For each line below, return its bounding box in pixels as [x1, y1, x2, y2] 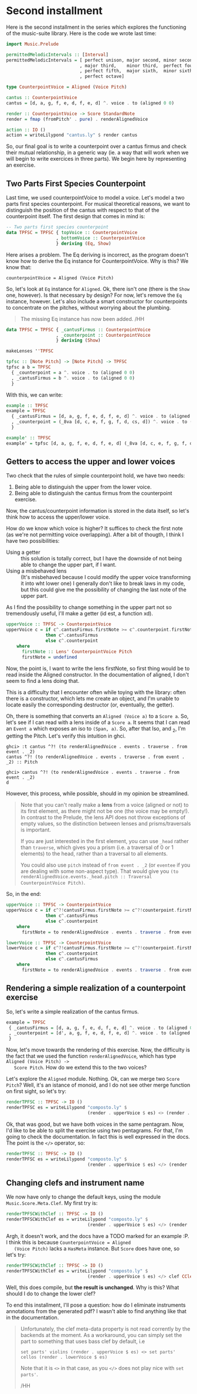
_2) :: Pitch [6, 759, 38, 765]
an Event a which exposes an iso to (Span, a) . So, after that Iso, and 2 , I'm [6, 725, 186, 733]
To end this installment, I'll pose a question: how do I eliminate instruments [6, 1301, 186, 1309]
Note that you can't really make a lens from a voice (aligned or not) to [20, 801, 189, 808]
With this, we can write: [6, 391, 63, 398]
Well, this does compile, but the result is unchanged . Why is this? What [6, 1284, 179, 1291]
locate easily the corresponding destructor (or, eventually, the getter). [6, 701, 174, 708]
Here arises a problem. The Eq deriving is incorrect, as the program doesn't [6, 251, 189, 258]
